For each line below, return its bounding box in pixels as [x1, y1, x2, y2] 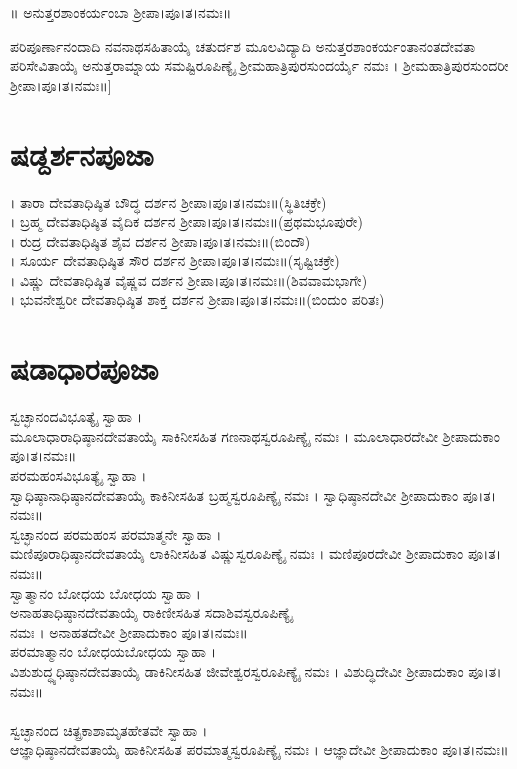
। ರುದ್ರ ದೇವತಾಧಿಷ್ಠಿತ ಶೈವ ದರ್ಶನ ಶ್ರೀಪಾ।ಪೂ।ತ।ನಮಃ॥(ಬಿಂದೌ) [10, 230, 311, 251]
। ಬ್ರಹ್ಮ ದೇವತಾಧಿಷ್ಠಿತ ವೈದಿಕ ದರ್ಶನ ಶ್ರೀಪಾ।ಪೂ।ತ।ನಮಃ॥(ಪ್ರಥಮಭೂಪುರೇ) [10, 211, 363, 232]
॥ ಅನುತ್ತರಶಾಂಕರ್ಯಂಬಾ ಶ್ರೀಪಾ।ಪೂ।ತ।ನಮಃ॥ [10, 2, 232, 22]
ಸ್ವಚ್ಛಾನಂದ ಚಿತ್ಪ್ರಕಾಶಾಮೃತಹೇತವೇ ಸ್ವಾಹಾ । [10, 719, 208, 740]
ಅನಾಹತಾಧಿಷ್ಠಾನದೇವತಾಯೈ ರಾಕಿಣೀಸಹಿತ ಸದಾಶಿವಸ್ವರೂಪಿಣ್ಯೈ [10, 602, 293, 623]
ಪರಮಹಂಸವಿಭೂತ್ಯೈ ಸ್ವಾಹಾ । [10, 464, 147, 485]
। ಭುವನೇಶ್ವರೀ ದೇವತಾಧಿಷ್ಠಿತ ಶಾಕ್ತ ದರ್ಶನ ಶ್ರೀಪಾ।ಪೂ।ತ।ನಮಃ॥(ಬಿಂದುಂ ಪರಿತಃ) [10, 289, 385, 310]
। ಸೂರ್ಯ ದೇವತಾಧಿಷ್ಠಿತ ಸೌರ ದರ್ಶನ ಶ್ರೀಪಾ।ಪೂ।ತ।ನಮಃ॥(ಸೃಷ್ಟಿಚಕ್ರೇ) [10, 250, 340, 271]
